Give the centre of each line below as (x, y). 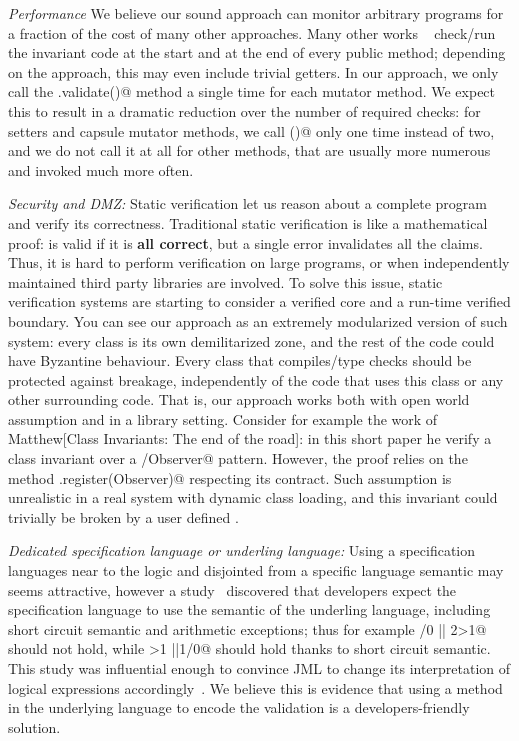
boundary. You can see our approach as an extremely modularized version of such (258, 320)
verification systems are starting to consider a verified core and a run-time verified (259, 301)
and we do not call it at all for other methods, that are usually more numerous (249, 150)
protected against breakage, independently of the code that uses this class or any (256, 379)
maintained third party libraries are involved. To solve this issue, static (225, 281)
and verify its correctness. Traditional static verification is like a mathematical (248, 222)
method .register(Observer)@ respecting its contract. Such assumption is (230, 477)
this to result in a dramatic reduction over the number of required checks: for (244, 110)
